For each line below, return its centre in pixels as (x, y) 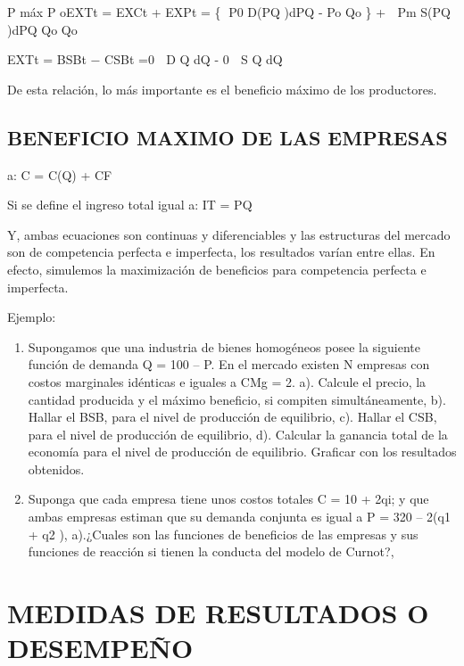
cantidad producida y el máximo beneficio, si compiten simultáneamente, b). (237, 399)
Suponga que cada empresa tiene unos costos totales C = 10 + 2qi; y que (228, 499)
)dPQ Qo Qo (42, 29)
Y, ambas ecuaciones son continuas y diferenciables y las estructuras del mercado (229, 234)
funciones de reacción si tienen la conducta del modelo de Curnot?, (211, 551)
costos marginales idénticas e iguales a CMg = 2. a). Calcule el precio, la (227, 381)
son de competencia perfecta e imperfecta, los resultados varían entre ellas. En (221, 252)
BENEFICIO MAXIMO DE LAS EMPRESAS (228, 137)
